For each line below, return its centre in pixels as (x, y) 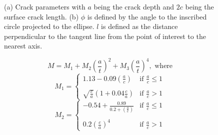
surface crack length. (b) (41, 16)
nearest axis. (23, 46)
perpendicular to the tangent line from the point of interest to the (105, 36)
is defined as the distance (139, 26)
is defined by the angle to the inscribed (147, 16)
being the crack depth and (134, 6)
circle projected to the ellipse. (49, 26)
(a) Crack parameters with (45, 6)
